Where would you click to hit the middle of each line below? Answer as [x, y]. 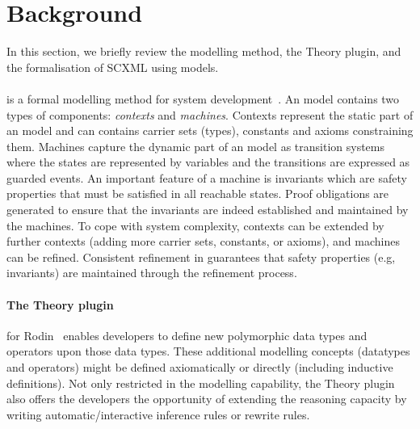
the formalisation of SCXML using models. [113, 67]
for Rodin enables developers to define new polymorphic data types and [187, 335]
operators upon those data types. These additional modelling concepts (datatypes [208, 351]
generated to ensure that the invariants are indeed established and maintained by [208, 210]
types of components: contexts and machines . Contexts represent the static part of [210, 114]
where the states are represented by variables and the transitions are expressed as [208, 162]
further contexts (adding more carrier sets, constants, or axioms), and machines [203, 241]
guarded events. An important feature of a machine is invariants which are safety [207, 177]
